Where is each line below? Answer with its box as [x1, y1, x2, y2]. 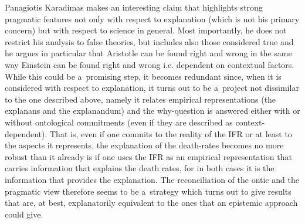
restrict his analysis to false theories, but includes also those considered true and [5, 35, 294, 47]
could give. [5, 208, 43, 220]
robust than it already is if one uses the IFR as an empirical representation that [5, 150, 292, 162]
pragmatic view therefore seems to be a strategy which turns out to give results [5, 185, 292, 197]
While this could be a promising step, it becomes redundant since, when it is [5, 70, 282, 82]
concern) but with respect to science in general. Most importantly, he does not [5, 24, 287, 36]
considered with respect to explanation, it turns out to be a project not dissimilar [5, 82, 299, 94]
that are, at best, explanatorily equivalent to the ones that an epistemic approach [5, 196, 298, 209]
